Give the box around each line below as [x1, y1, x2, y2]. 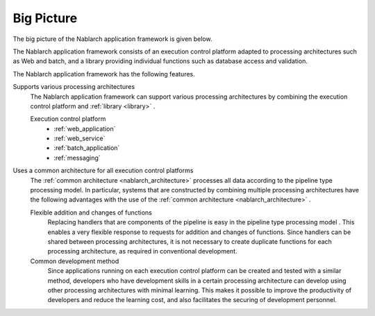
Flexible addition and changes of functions [30, 208, 152, 217]
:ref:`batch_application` [53, 144, 120, 152]
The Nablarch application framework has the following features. [12, 69, 196, 78]
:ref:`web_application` [53, 124, 116, 133]
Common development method [30, 257, 119, 265]
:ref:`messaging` [53, 153, 101, 162]
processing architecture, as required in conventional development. [47, 247, 237, 256]
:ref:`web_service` [53, 134, 106, 142]
